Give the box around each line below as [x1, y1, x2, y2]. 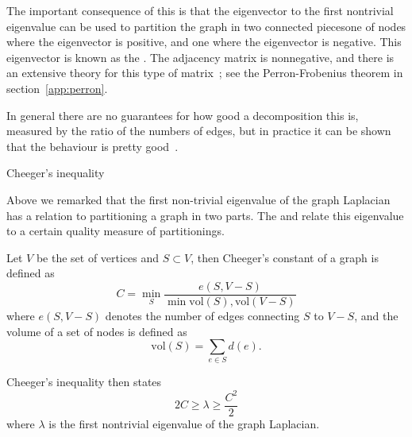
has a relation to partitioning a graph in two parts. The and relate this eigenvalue [6, 207, 404, 223]
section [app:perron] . [6, 79, 108, 96]
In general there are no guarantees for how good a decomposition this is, [6, 106, 359, 123]
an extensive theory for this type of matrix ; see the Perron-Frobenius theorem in [6, 64, 403, 81]
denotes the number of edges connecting [105, 307, 300, 323]
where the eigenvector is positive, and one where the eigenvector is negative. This [6, 33, 402, 50]
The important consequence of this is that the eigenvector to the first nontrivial [6, 2, 394, 18]
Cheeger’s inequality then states [6, 373, 162, 390]
